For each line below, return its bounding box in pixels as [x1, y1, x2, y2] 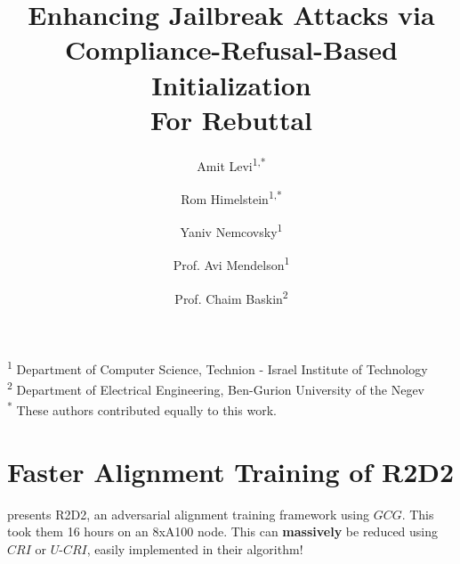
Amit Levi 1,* [197, 153, 266, 175]
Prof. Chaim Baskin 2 [174, 286, 288, 307]
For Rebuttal [149, 101, 312, 137]
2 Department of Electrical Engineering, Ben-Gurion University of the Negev [7, 378, 425, 398]
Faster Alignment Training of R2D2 [7, 453, 455, 489]
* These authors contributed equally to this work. [7, 398, 277, 420]
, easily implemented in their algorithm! [86, 540, 303, 558]
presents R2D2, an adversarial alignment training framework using [7, 504, 369, 523]
